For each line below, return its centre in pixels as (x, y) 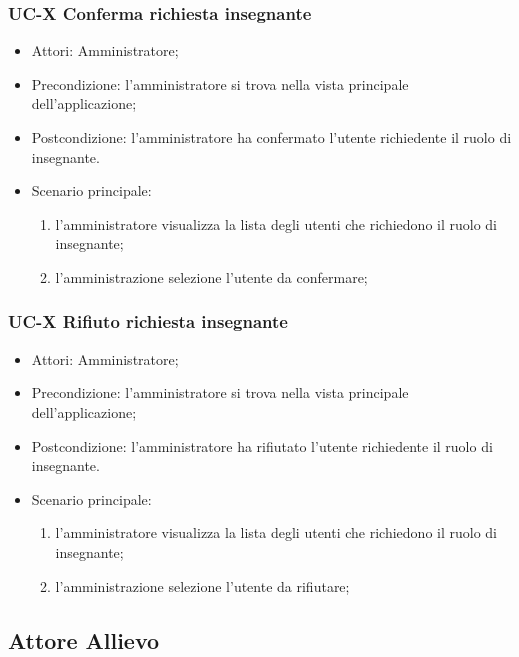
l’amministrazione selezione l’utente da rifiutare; (202, 585)
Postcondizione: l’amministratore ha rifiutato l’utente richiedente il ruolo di (262, 445)
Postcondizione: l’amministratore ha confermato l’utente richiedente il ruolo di (271, 137)
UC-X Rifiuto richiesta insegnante (148, 321)
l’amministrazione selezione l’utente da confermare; (211, 276)
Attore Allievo (84, 639)
